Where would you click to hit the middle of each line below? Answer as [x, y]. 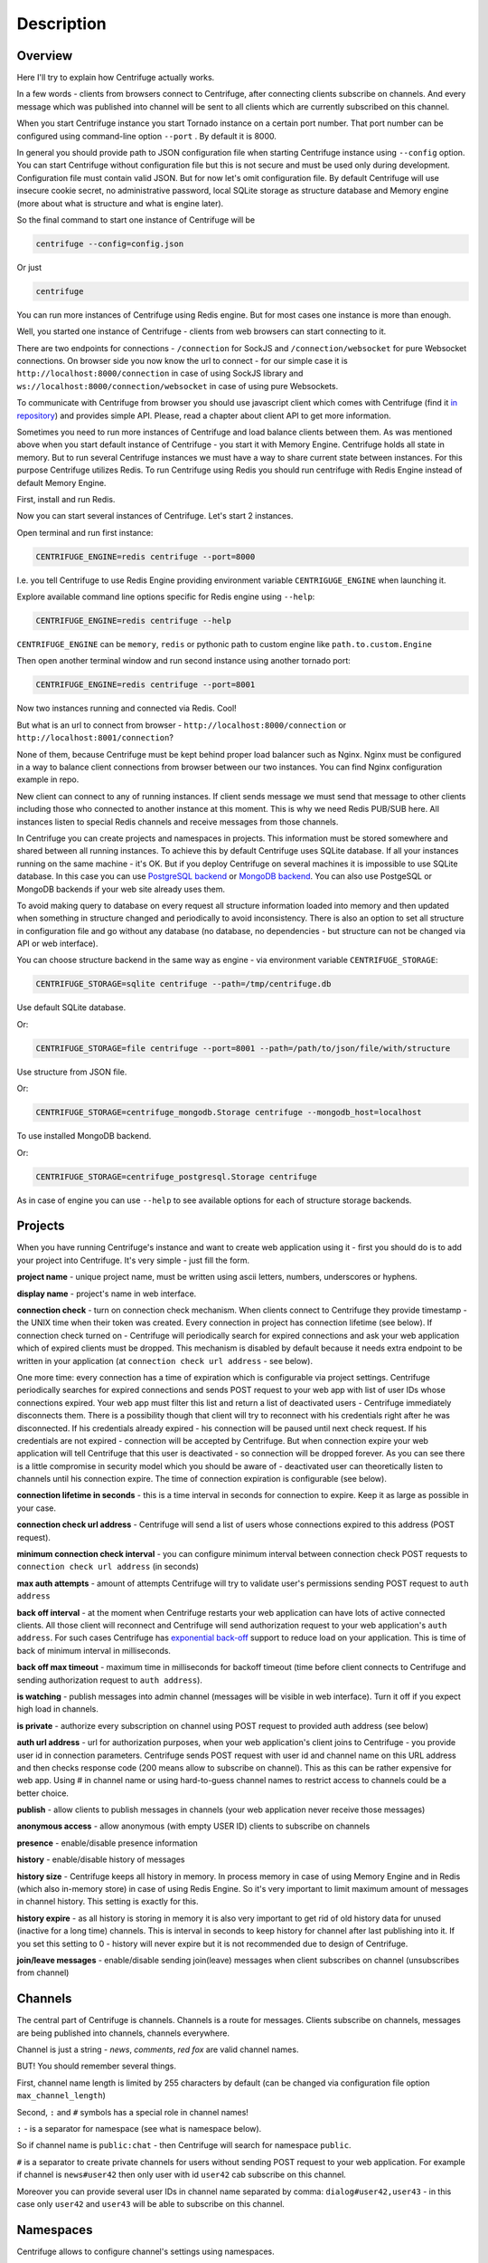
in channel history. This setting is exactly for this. [108, 1902]
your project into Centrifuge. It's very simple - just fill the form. [133, 1260]
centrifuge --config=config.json [110, 243]
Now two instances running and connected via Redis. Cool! [127, 708]
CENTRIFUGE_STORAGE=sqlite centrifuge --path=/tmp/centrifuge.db [183, 984]
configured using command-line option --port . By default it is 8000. [147, 136]
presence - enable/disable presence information [107, 1843]
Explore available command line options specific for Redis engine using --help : [166, 597]
